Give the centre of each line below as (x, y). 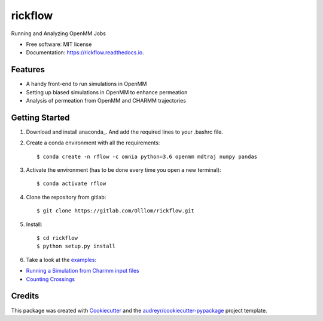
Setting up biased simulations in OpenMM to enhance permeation (107, 92)
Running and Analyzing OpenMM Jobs (58, 33)
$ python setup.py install (76, 246)
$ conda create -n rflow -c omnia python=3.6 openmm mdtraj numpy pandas (147, 156)
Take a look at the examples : (61, 260)
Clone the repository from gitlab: (66, 197)
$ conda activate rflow (71, 184)
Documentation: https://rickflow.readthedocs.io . (85, 53)
